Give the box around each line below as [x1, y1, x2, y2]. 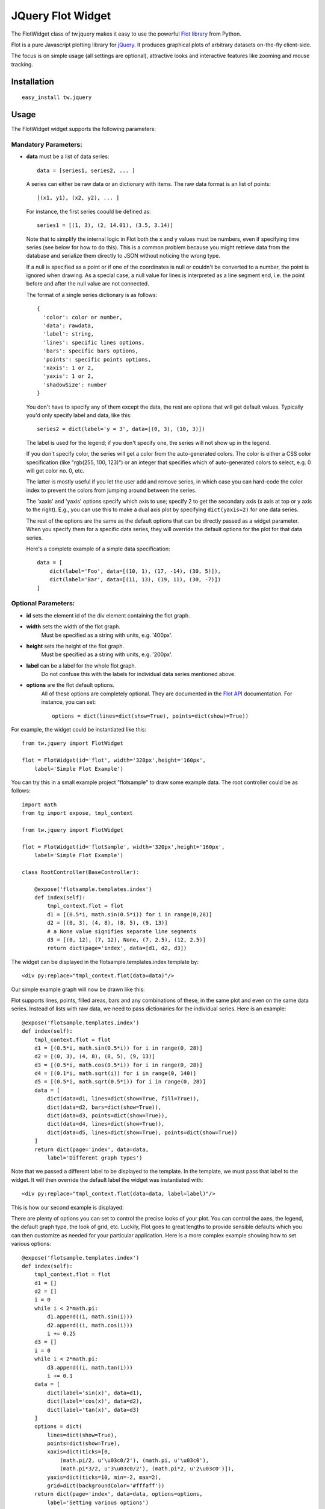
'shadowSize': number [43, 381, 107, 388]
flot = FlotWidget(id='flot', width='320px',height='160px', [22, 757, 206, 764]
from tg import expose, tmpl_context [22, 809, 134, 817]
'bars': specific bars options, [43, 348, 138, 354]
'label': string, [43, 331, 94, 337]
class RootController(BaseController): [22, 869, 140, 875]
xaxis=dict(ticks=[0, [47, 1449, 111, 1455]
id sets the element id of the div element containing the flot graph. [26, 611, 190, 619]
